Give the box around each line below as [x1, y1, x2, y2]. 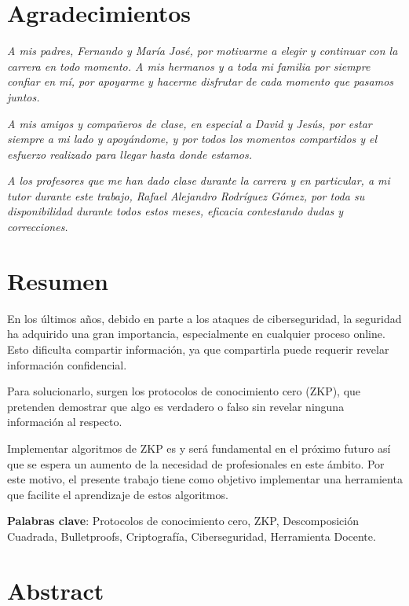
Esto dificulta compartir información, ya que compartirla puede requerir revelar [7, 340, 389, 357]
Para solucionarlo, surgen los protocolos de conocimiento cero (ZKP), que [7, 383, 361, 399]
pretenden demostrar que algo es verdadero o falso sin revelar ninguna [7, 398, 345, 414]
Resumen [7, 264, 108, 296]
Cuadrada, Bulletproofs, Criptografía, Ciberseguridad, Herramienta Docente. [7, 527, 376, 544]
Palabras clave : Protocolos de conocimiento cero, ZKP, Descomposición [7, 512, 359, 529]
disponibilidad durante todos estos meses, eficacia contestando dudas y [7, 203, 344, 219]
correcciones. [7, 219, 68, 235]
